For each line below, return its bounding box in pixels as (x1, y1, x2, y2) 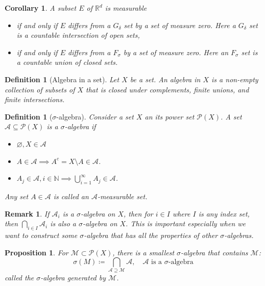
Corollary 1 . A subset (5, 3, 77, 13)
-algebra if (64, 121, 96, 132)
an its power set (144, 111, 195, 122)
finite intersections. (5, 94, 65, 105)
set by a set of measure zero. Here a (124, 19, 236, 30)
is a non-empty (211, 74, 258, 84)
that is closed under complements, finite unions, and (86, 84, 249, 94)
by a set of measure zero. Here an (123, 46, 229, 57)
